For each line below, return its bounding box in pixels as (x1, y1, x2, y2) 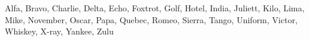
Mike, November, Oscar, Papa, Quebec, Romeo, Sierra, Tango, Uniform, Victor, (5, 13, 298, 26)
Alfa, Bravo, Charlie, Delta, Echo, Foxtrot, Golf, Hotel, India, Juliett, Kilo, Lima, (5, 2, 305, 14)
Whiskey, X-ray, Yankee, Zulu (5, 25, 114, 37)
